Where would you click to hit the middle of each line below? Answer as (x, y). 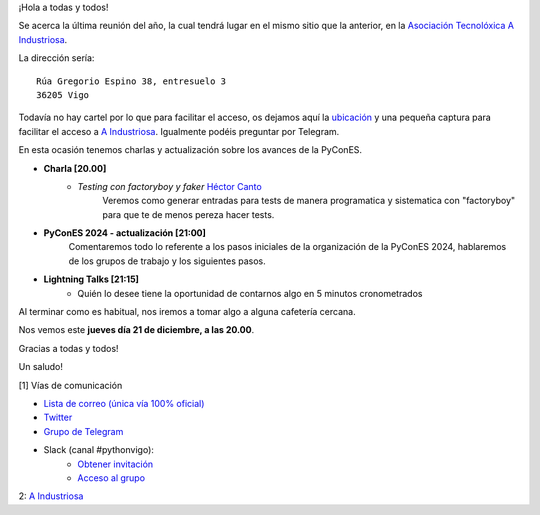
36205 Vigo (63, 94)
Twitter (58, 417)
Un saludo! (41, 367)
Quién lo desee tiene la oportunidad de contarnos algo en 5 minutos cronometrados (250, 293)
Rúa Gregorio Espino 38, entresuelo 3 (131, 81)
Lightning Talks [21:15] (91, 279)
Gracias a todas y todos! (68, 348)
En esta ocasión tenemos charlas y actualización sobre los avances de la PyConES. (190, 150)
